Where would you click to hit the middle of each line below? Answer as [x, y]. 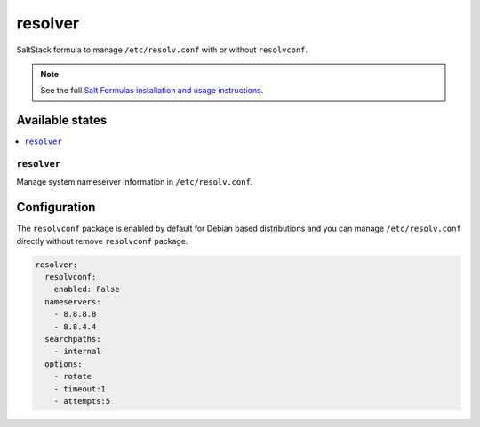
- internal [77, 352]
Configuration [56, 207]
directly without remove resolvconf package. [102, 241]
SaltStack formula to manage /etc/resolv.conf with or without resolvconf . [162, 50]
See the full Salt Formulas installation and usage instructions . [152, 91]
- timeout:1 [80, 389]
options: [64, 364]
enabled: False [87, 289]
